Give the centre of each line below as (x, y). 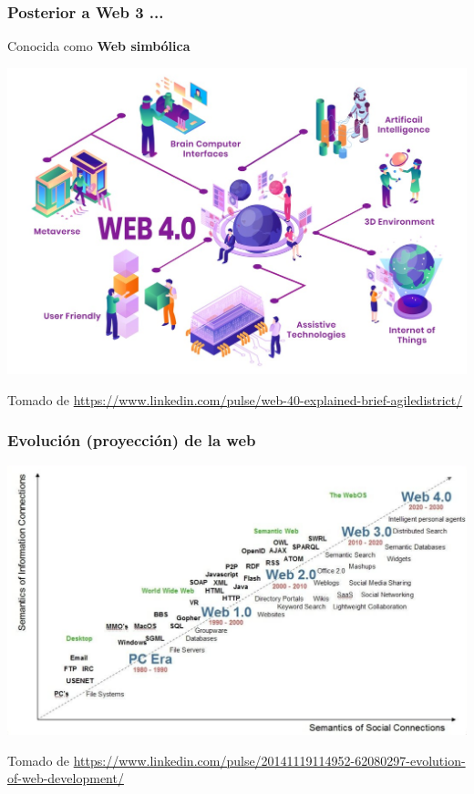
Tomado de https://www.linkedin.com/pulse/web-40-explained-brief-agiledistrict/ (235, 399)
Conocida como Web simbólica (99, 46)
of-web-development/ (66, 778)
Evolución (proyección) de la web (132, 440)
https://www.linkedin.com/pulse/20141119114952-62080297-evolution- (269, 760)
